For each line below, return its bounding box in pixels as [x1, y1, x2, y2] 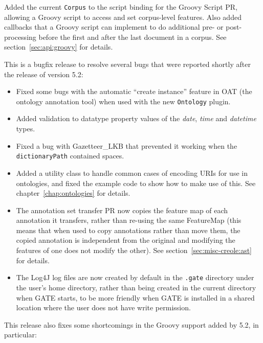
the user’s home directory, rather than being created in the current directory [16, 282, 256, 292]
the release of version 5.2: [4, 68, 83, 79]
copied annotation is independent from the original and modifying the [16, 235, 235, 245]
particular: [4, 329, 37, 340]
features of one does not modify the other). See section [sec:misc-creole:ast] [16, 245, 252, 256]
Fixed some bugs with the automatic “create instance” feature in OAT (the [16, 86, 252, 97]
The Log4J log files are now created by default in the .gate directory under [16, 272, 254, 283]
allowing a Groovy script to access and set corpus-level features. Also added [4, 11, 242, 22]
